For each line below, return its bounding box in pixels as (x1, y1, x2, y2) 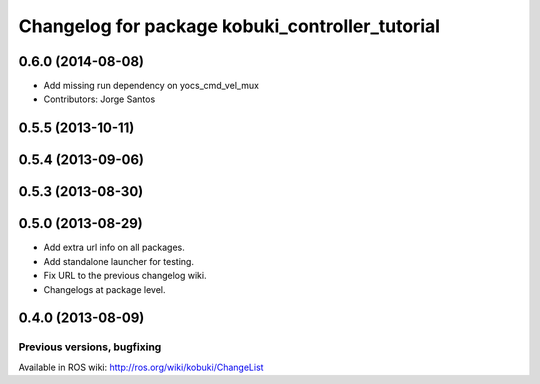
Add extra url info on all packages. (43, 241, 185, 254)
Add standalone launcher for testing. (43, 255, 195, 267)
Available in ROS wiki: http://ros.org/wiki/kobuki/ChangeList (18, 361, 264, 373)
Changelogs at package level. (43, 283, 166, 295)
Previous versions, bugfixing (18, 340, 162, 354)
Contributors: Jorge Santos (43, 93, 156, 105)
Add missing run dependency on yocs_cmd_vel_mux (43, 80, 260, 92)
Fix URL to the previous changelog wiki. (43, 270, 207, 282)
